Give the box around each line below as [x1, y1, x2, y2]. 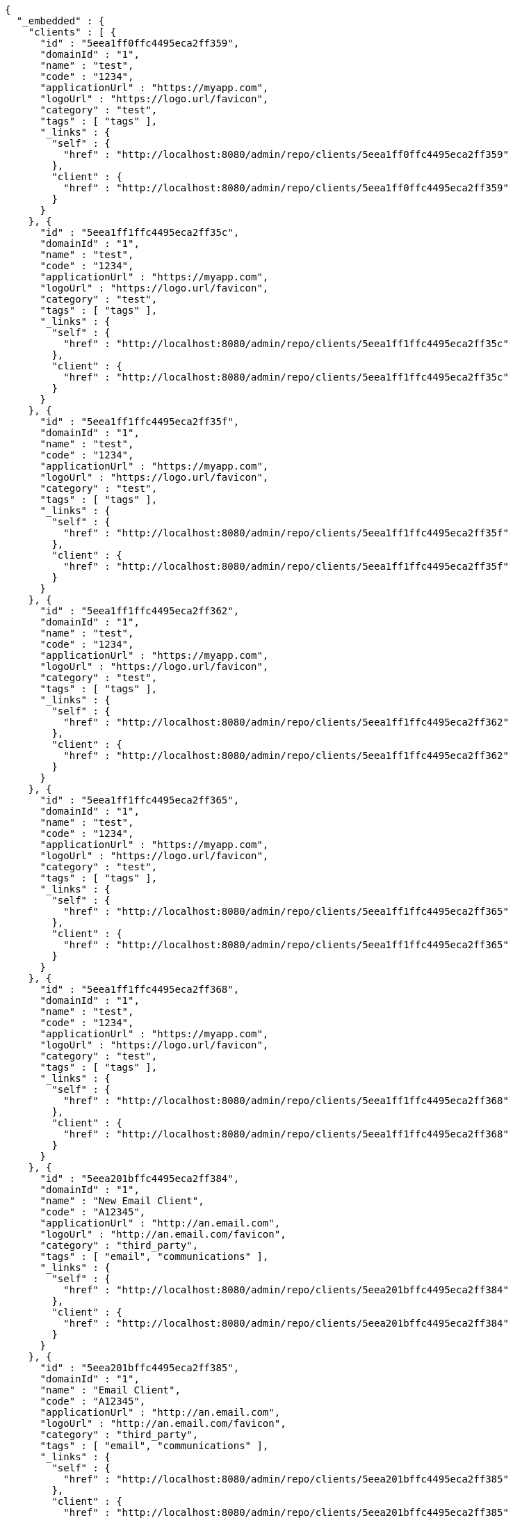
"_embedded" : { [16, 15, 105, 26]
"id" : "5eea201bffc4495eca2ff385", [40, 1362, 240, 1373]
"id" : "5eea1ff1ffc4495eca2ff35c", [40, 227, 240, 238]
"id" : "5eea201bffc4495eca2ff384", [40, 1173, 240, 1184]
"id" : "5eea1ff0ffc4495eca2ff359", [40, 38, 240, 49]
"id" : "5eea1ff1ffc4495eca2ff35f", [40, 416, 240, 427]
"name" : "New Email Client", [40, 1195, 204, 1206]
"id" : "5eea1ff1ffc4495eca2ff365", [40, 794, 240, 806]
